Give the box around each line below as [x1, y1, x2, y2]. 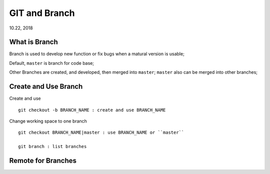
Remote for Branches [9, 156, 77, 165]
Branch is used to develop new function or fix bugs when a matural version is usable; [9, 51, 184, 57]
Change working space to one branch [9, 118, 87, 124]
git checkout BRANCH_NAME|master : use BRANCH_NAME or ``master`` [18, 130, 184, 136]
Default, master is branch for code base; [9, 60, 94, 66]
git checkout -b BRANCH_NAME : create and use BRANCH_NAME [18, 107, 166, 113]
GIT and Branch [9, 7, 75, 18]
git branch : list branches [18, 144, 87, 150]
